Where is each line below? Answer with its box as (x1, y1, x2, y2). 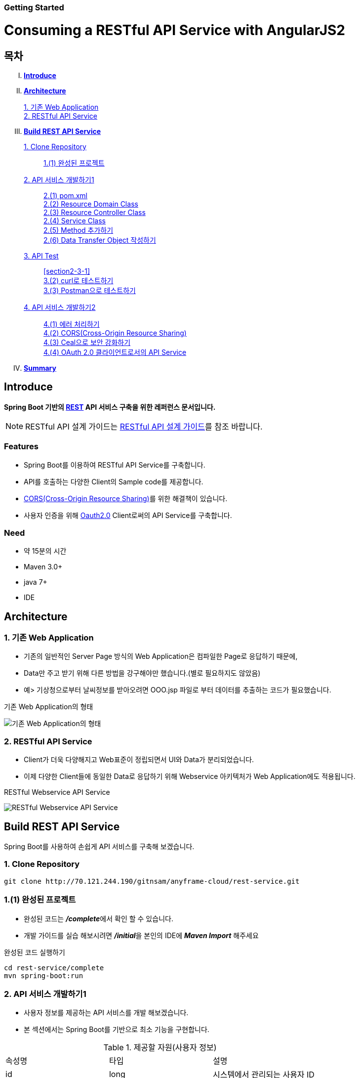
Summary (24, 363, 56, 372)
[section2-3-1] (43, 266, 90, 275)
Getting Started (4, 2, 64, 12)
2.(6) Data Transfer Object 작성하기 (43, 235, 156, 244)
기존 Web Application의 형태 (4, 702, 93, 711)
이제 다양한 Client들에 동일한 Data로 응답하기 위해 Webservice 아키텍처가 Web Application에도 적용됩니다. (24, 772, 356, 781)
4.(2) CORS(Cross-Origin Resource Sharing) (43, 328, 187, 337)
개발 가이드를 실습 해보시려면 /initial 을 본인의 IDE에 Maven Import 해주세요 (24, 931, 259, 940)
